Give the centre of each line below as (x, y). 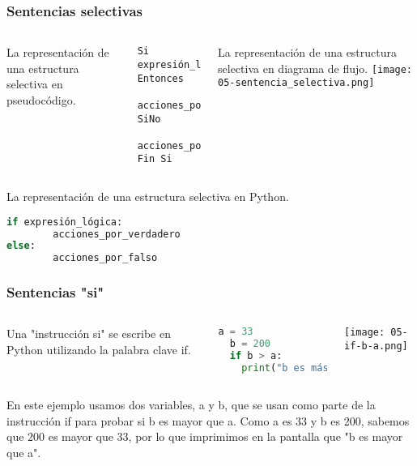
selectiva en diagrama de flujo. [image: (315, 68)
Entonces (160, 78)
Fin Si (155, 159)
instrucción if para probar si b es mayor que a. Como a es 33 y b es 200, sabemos (208, 420)
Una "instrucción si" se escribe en (89, 333)
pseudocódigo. (41, 100)
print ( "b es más (285, 368)
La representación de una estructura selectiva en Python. (148, 197)
